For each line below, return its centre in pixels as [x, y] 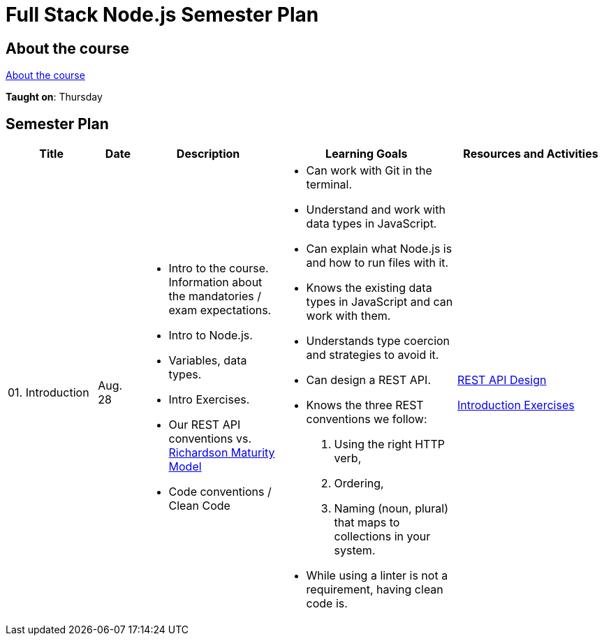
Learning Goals [367, 154]
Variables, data [208, 361]
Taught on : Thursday [54, 97]
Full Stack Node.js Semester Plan [162, 15]
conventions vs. [210, 439]
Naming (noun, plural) [391, 509]
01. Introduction [49, 393]
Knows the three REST [365, 405]
